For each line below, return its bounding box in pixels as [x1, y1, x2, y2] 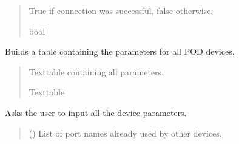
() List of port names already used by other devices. [29, 126, 222, 139]
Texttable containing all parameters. [29, 65, 164, 78]
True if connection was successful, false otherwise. [29, 4, 214, 16]
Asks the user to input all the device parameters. [5, 106, 187, 118]
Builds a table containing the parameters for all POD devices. [5, 45, 235, 58]
